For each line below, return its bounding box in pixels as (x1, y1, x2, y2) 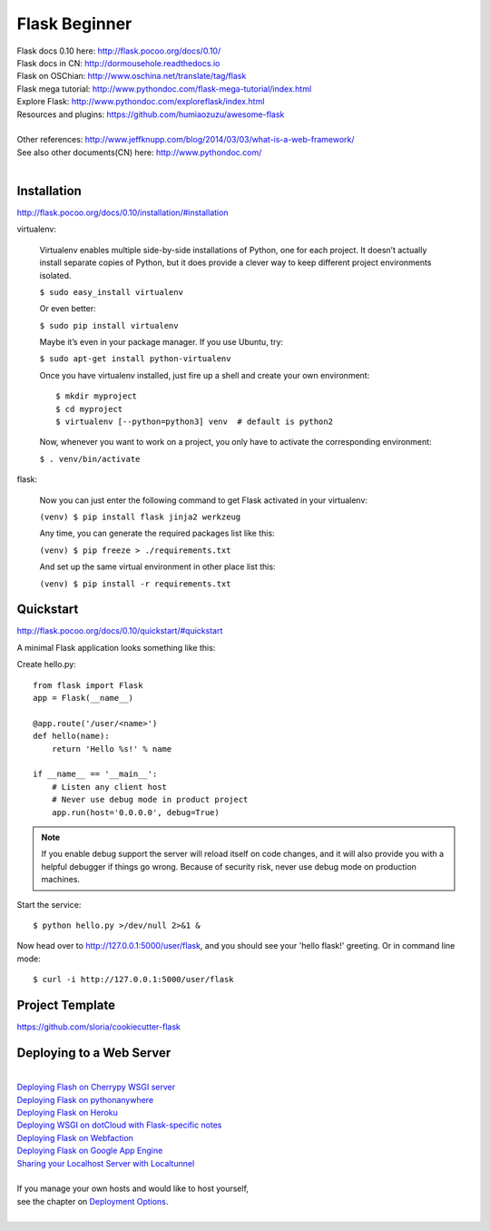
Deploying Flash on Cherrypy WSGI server (16, 1081, 176, 1093)
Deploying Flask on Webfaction (16, 1132, 133, 1143)
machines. (41, 874, 81, 885)
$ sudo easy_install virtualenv (39, 287, 183, 297)
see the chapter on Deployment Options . (16, 1196, 169, 1206)
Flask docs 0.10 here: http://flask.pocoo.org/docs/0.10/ (16, 45, 221, 56)
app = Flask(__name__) (33, 693, 134, 704)
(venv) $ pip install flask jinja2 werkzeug (39, 512, 241, 522)
